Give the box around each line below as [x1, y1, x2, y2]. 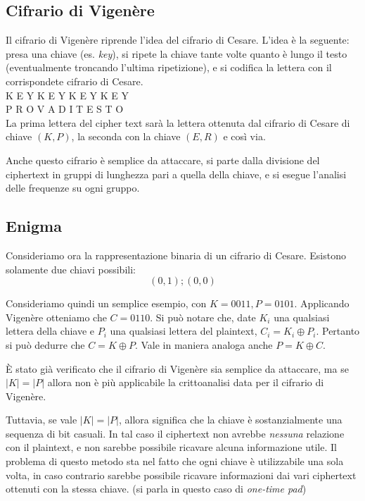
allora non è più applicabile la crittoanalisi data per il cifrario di [47, 375, 324, 390]
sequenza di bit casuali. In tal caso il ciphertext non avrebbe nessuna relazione [6, 426, 345, 440]
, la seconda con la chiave [71, 129, 181, 144]
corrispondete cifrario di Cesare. [6, 73, 143, 88]
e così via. [223, 129, 266, 144]
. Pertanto [316, 323, 360, 338]
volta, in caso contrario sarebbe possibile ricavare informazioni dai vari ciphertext [6, 467, 357, 482]
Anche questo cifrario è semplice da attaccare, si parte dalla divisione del [6, 152, 320, 167]
